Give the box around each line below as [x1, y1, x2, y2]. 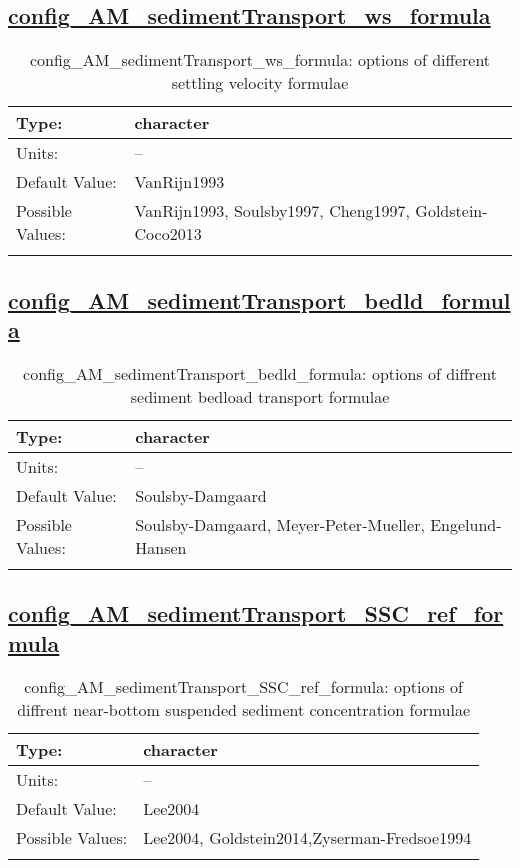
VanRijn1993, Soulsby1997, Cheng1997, [134, 199, 411, 223]
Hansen [135, 535, 187, 559]
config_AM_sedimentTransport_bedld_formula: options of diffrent [23, 361, 497, 385]
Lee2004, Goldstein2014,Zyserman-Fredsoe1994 [143, 826, 472, 850]
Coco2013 [134, 222, 202, 246]
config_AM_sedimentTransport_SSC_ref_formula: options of [24, 675, 463, 699]
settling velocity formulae [171, 71, 349, 95]
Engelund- [430, 512, 502, 536]
